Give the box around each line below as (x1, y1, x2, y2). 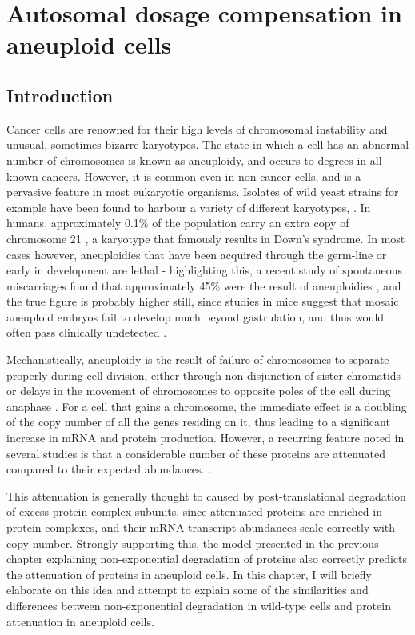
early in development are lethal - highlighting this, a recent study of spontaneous (6, 262, 403, 278)
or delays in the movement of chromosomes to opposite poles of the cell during (6, 382, 391, 399)
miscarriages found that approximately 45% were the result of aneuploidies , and (6, 277, 401, 294)
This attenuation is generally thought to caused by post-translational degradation (6, 487, 406, 504)
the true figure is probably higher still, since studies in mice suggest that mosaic (6, 293, 399, 310)
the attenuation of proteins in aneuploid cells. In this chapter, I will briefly (6, 565, 372, 582)
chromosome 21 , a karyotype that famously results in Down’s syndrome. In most (6, 230, 405, 246)
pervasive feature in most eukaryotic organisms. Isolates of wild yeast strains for (6, 183, 399, 200)
